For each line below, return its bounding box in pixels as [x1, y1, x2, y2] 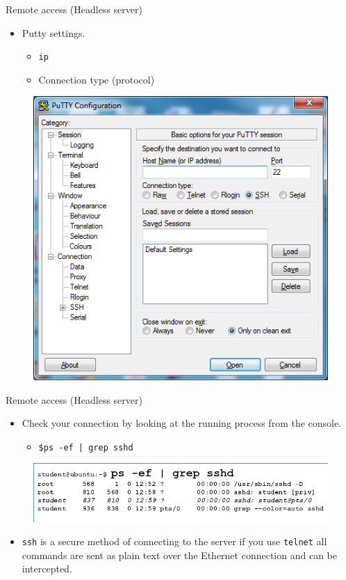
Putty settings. [22, 25, 85, 40]
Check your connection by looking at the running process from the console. [22, 416, 342, 430]
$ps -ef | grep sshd [38, 442, 133, 453]
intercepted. [22, 561, 72, 576]
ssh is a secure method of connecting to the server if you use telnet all [22, 534, 327, 549]
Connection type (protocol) [38, 72, 155, 86]
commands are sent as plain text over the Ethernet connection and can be [22, 547, 337, 562]
